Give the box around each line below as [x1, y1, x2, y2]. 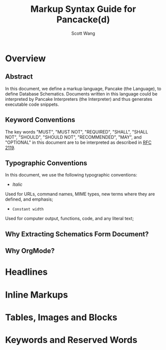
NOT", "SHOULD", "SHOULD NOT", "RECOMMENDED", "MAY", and [5, 134, 142, 140]
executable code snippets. [5, 101, 59, 107]
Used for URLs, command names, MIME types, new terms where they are [5, 191, 155, 197]
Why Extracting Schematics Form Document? [5, 230, 149, 238]
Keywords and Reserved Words [5, 334, 138, 346]
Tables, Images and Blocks [5, 311, 117, 323]
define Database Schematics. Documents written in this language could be [5, 90, 158, 97]
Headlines [5, 266, 48, 278]
